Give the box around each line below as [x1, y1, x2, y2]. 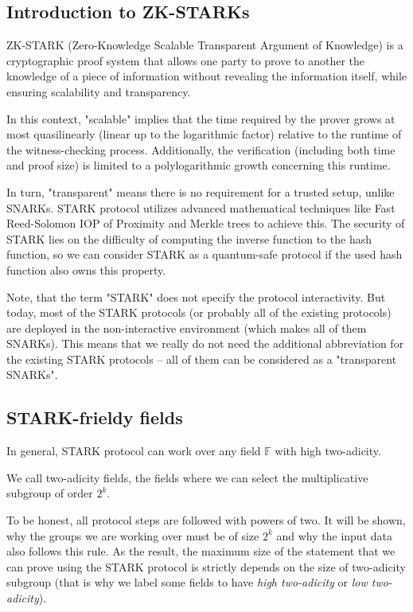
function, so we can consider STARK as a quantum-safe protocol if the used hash [6, 246, 403, 263]
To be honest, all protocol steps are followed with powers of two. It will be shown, [6, 512, 406, 528]
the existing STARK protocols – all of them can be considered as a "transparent [6, 350, 397, 367]
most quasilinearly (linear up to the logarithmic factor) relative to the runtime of [6, 126, 402, 142]
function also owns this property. [6, 261, 166, 278]
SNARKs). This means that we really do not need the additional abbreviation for [6, 335, 404, 352]
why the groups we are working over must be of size [6, 527, 259, 544]
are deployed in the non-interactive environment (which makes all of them [6, 319, 367, 336]
